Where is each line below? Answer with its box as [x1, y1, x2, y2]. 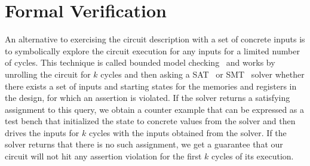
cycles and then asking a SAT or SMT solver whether [100, 67, 305, 80]
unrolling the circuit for [5, 67, 91, 80]
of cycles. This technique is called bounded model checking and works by [5, 56, 275, 69]
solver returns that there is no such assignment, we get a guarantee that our [5, 138, 283, 150]
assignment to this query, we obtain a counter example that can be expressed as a [5, 103, 305, 115]
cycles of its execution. [211, 150, 294, 162]
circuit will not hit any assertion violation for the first [5, 150, 202, 162]
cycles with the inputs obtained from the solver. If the [88, 126, 287, 139]
